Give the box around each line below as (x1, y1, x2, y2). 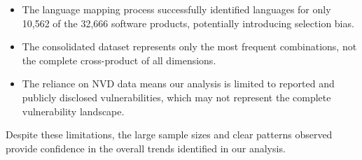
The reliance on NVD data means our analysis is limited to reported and (22, 76, 335, 91)
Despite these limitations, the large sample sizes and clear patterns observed (6, 127, 333, 142)
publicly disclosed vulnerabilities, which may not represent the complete (22, 89, 331, 104)
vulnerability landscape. (22, 103, 125, 118)
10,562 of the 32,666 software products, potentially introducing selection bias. (22, 15, 354, 30)
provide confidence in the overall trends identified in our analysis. (6, 140, 286, 155)
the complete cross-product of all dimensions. (22, 52, 216, 67)
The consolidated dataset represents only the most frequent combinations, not (22, 39, 357, 54)
